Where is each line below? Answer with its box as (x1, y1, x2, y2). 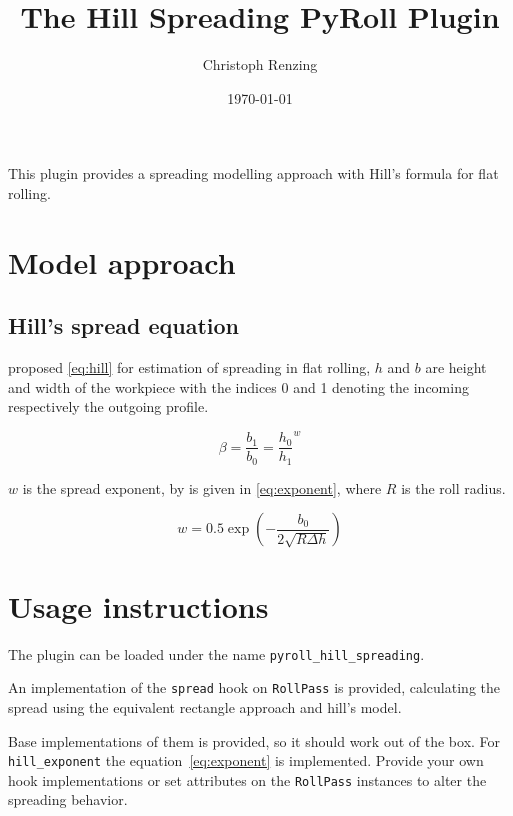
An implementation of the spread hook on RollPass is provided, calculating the (8, 677, 500, 698)
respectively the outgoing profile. (8, 396, 209, 417)
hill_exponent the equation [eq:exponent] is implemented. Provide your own (8, 750, 484, 771)
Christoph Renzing (202, 54, 318, 75)
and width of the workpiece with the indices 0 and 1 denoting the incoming (8, 376, 469, 397)
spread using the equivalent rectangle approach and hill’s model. (8, 696, 402, 717)
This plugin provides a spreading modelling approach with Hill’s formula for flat (8, 163, 499, 184)
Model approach (8, 241, 236, 282)
